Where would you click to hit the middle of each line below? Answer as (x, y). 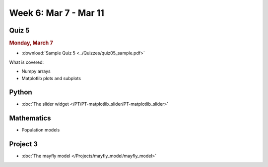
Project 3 (24, 144)
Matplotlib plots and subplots (51, 78)
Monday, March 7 (31, 43)
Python (21, 92)
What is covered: (27, 62)
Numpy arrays (36, 71)
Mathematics (30, 118)
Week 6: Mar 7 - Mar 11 (57, 13)
